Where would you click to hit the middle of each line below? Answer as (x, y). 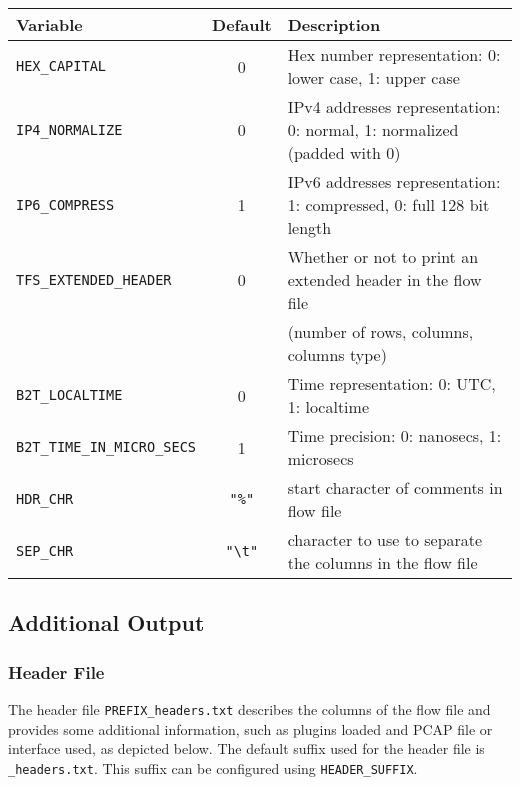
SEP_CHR (45, 551)
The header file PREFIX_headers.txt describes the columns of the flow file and (249, 709)
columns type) (337, 354)
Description (334, 24)
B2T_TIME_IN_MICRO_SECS (106, 447)
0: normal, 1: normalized (373, 129)
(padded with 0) (344, 152)
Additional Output (106, 622)
